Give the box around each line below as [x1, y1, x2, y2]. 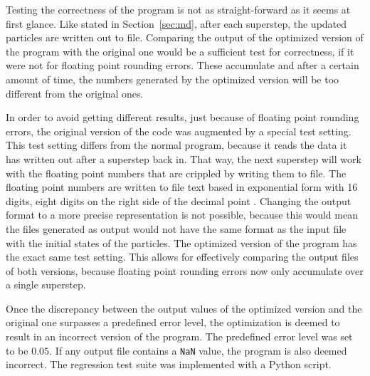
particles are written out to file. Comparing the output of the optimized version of [6, 30, 364, 45]
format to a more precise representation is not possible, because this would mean [6, 207, 358, 222]
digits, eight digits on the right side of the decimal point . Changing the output [6, 193, 351, 208]
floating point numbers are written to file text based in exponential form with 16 [6, 179, 358, 194]
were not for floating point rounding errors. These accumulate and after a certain [6, 58, 359, 73]
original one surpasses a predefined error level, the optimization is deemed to [6, 315, 340, 330]
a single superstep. [6, 277, 86, 292]
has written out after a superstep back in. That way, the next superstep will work [6, 151, 361, 166]
